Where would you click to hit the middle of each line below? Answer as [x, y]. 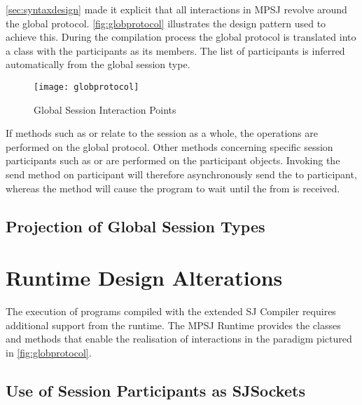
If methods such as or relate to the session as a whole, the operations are [162, 133]
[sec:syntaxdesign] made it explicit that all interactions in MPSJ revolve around [176, 9]
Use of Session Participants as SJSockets [155, 390]
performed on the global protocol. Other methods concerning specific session [169, 146]
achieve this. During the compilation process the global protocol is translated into [181, 37]
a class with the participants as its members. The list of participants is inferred [175, 50]
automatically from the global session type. [98, 64]
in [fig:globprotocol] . [49, 352]
